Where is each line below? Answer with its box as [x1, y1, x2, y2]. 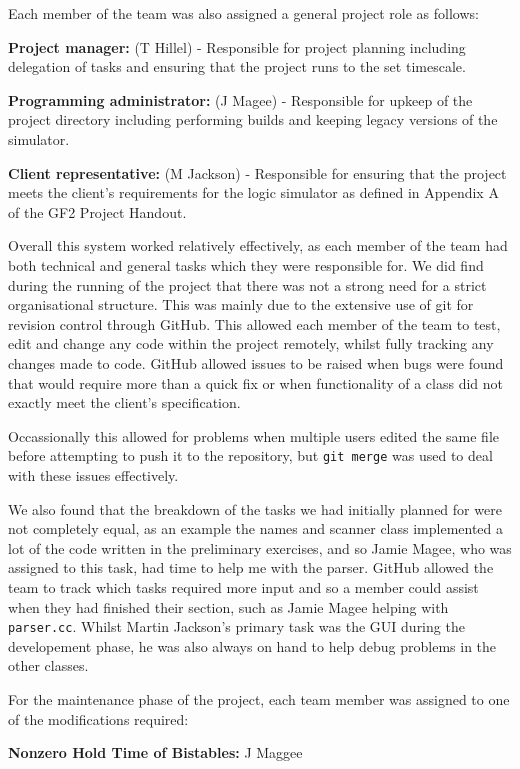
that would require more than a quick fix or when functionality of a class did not [8, 372, 504, 393]
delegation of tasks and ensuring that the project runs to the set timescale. [8, 56, 466, 77]
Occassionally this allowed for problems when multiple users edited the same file [8, 425, 500, 446]
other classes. [8, 655, 89, 676]
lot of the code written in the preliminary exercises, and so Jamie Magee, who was [8, 537, 512, 558]
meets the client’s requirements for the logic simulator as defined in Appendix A [8, 182, 499, 203]
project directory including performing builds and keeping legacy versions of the [8, 109, 498, 130]
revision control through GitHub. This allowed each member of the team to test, [8, 313, 501, 334]
